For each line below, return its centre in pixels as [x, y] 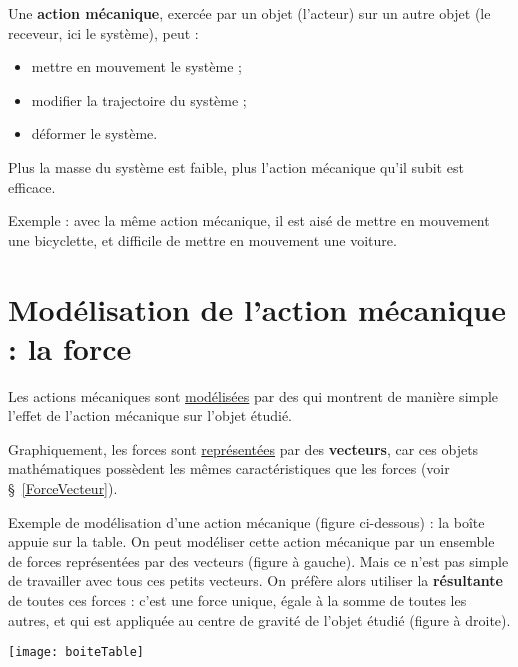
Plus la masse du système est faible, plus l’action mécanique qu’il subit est [236, 166]
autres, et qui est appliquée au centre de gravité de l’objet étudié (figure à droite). [259, 619]
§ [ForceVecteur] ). [63, 488]
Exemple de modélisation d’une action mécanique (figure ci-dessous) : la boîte [246, 521]
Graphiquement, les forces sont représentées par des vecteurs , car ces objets [243, 448]
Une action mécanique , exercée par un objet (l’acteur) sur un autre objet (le [249, 13]
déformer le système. [94, 133]
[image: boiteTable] [76, 652]
